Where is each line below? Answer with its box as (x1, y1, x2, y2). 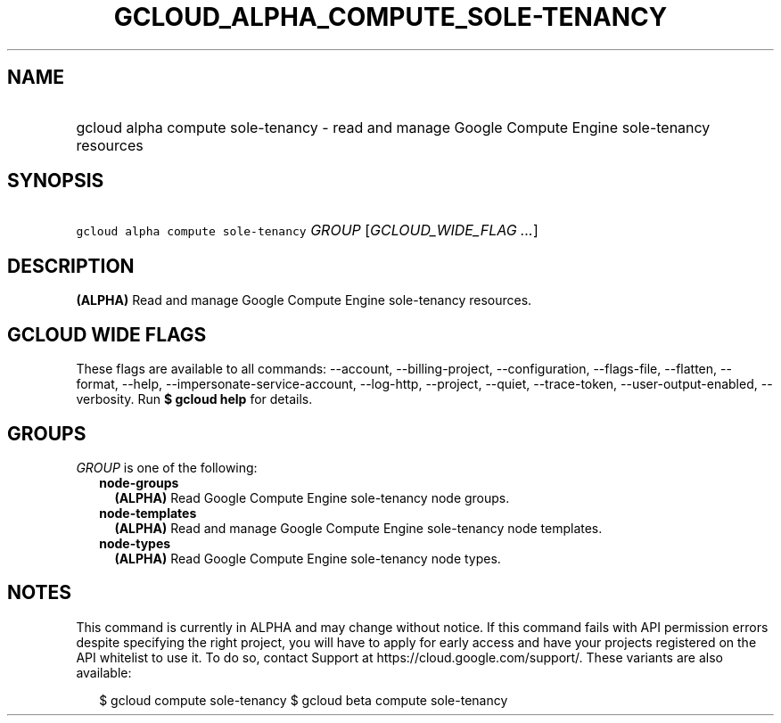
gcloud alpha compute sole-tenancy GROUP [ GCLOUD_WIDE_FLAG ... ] (76, 221, 538, 240)
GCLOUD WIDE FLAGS (7, 323, 207, 346)
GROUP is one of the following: (76, 459, 258, 475)
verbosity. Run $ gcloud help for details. (76, 391, 313, 407)
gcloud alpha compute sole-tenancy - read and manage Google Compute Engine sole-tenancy (76, 118, 711, 136)
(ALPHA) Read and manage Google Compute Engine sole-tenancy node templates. (114, 520, 603, 536)
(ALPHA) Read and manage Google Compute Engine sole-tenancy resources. (76, 292, 532, 308)
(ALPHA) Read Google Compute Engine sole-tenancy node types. (114, 550, 501, 566)
